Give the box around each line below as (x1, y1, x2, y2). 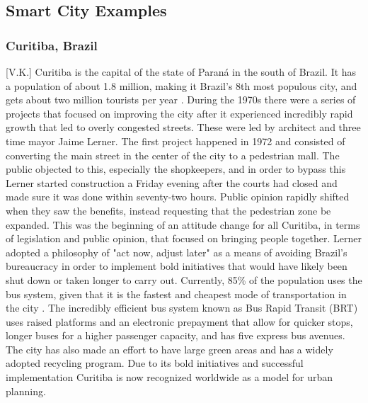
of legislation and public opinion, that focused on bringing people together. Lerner (6, 231, 362, 246)
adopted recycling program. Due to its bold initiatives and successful (6, 356, 304, 370)
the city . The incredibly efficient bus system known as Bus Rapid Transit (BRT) (6, 300, 358, 315)
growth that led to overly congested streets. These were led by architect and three (6, 120, 361, 135)
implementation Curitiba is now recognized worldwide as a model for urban (6, 370, 333, 385)
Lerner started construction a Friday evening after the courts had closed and (6, 175, 338, 190)
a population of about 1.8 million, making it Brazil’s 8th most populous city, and (6, 78, 357, 93)
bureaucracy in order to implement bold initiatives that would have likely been (6, 259, 347, 273)
